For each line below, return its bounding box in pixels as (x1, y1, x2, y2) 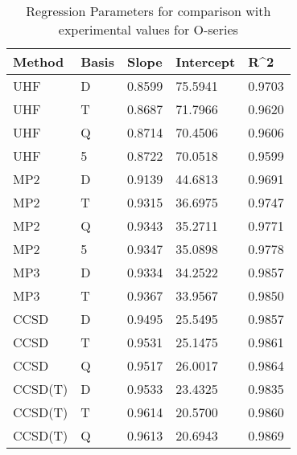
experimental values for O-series (58, 20, 238, 39)
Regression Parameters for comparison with (26, 2, 271, 20)
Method (13, 52, 64, 71)
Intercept (175, 52, 236, 71)
